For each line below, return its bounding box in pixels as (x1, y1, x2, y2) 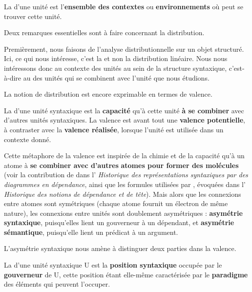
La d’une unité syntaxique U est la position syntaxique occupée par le (4, 260, 222, 270)
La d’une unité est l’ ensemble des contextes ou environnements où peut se (4, 1, 243, 11)
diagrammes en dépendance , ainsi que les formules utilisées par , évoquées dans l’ (4, 179, 246, 189)
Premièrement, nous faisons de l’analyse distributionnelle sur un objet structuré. (4, 43, 244, 54)
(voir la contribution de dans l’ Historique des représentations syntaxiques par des (4, 169, 248, 180)
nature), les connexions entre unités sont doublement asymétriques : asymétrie (4, 208, 243, 218)
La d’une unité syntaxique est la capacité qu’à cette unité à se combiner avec (4, 105, 244, 115)
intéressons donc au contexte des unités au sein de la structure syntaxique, (4, 63, 227, 73)
